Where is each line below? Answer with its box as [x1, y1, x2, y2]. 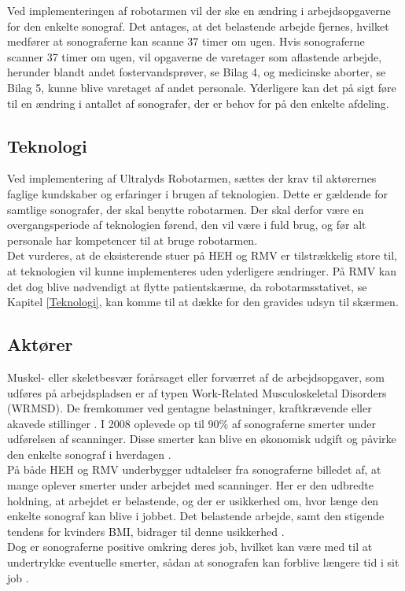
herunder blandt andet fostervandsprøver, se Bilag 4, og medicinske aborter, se [7, 64, 386, 80]
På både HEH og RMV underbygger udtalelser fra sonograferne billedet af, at [7, 461, 381, 478]
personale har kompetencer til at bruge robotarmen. [7, 231, 258, 248]
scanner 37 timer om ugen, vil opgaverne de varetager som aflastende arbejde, [7, 48, 382, 65]
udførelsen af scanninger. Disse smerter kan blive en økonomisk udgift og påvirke [7, 430, 396, 447]
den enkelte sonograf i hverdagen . [7, 445, 171, 462]
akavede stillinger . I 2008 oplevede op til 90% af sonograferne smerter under [7, 415, 377, 431]
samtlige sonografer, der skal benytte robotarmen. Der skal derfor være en [7, 201, 364, 217]
